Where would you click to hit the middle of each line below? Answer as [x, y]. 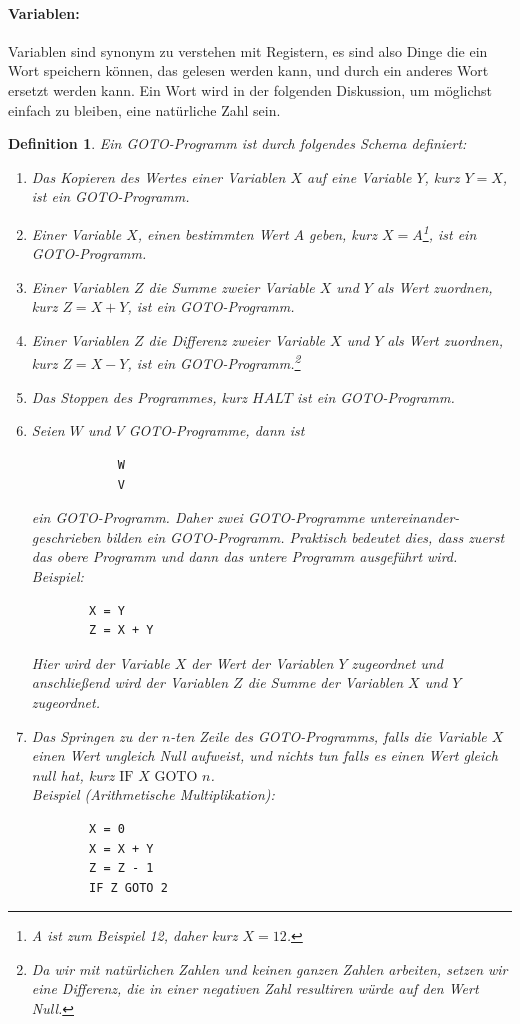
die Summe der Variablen [325, 682]
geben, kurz [343, 233]
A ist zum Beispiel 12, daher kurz [134, 935]
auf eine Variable [359, 176]
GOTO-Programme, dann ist [216, 430]
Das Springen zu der [94, 735]
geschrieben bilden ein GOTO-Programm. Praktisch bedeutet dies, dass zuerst [268, 536]
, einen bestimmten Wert [213, 233]
